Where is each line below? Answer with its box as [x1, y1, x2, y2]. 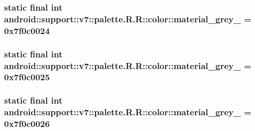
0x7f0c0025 [4, 71, 50, 83]
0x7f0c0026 [4, 117, 50, 130]
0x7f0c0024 [4, 24, 50, 37]
